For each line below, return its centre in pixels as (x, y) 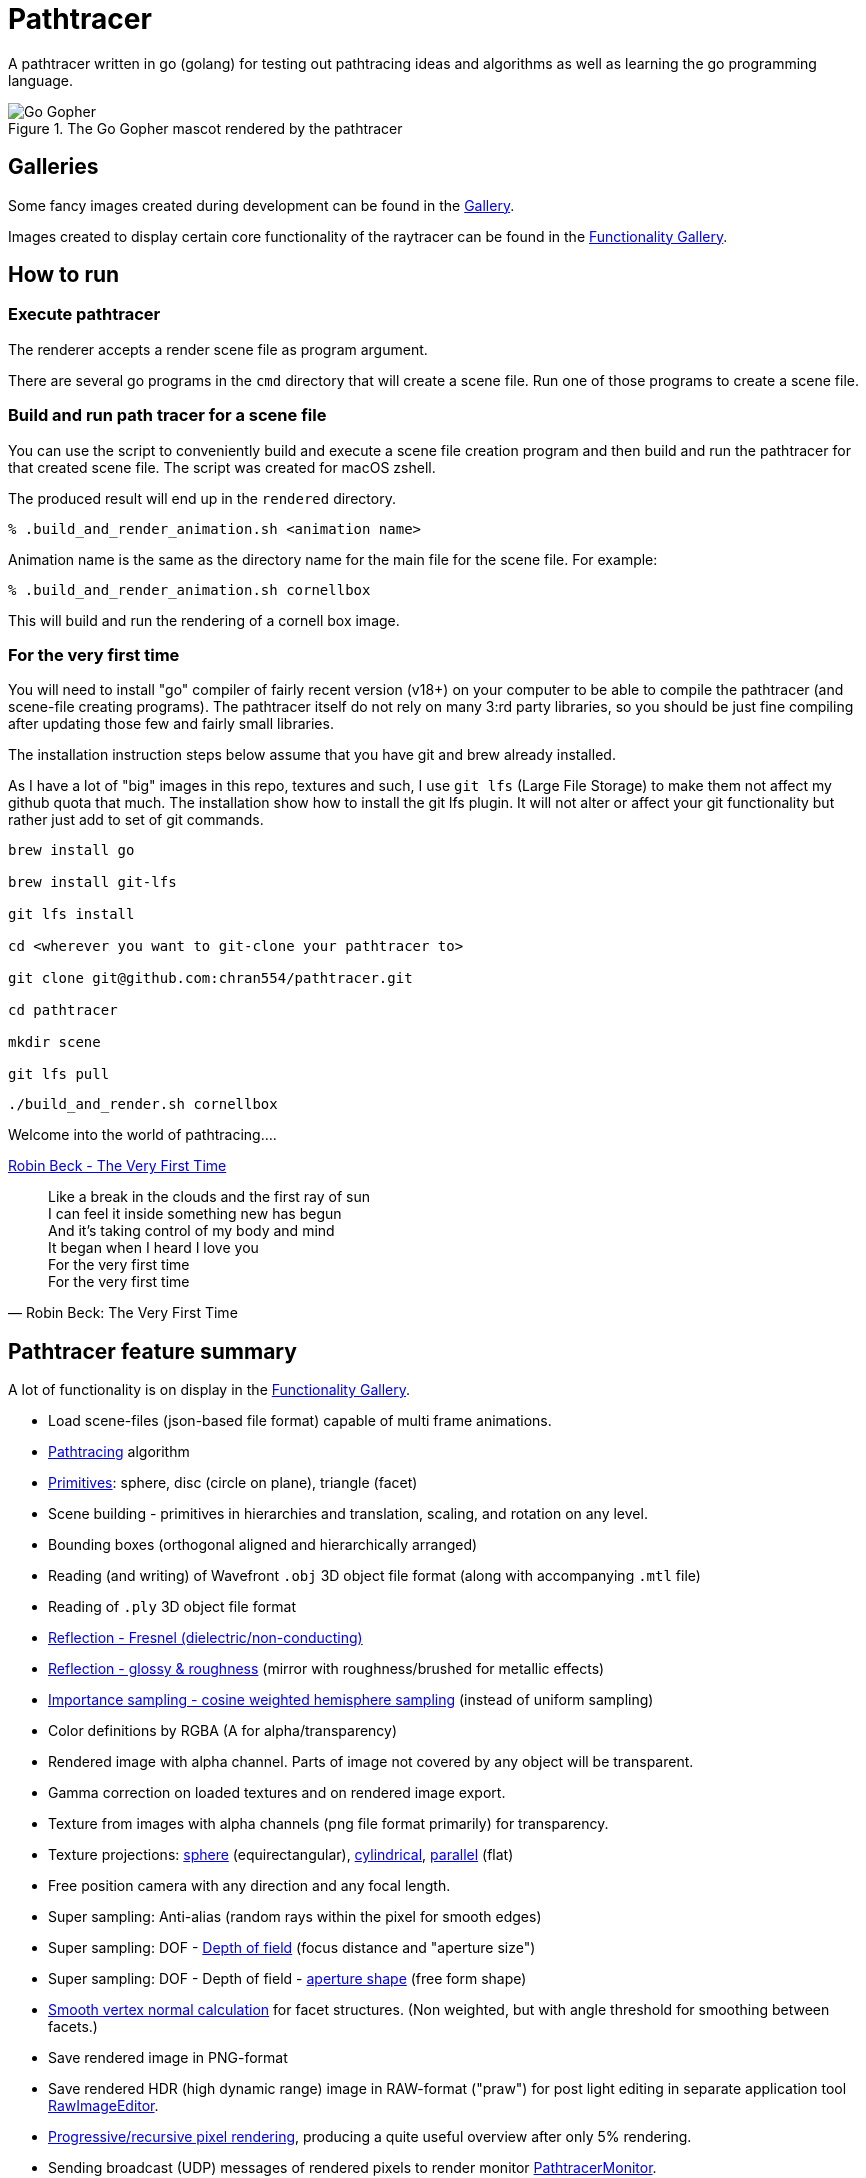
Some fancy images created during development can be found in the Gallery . (261, 205)
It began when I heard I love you (153, 1248)
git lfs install (71, 914)
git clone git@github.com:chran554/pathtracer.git (210, 978)
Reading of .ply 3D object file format (172, 1607)
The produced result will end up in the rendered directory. (202, 498)
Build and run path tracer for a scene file (167, 415)
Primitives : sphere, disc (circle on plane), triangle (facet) (233, 1483)
